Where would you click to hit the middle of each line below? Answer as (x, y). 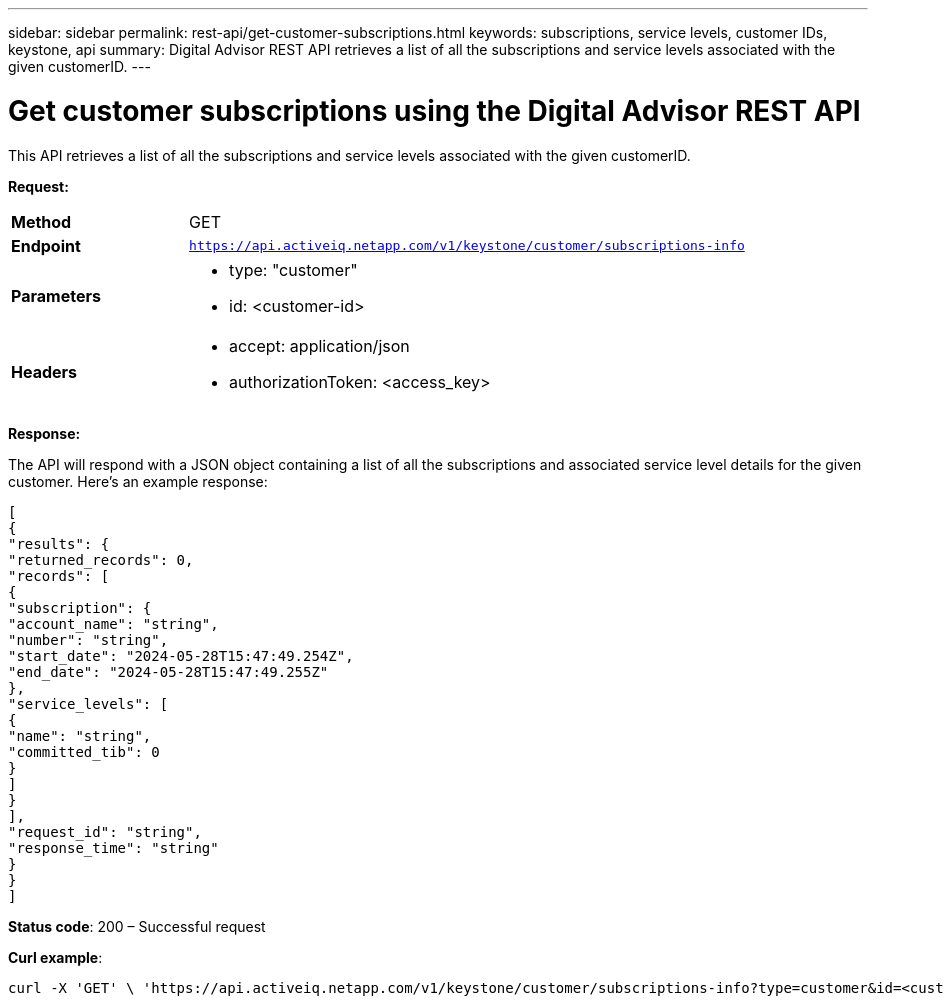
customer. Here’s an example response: (138, 481)
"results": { (59, 543)
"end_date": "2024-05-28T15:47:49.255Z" (168, 671)
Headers (44, 371)
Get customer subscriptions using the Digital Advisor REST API (434, 110)
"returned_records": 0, (101, 559)
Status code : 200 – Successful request (137, 926)
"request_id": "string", (105, 831)
